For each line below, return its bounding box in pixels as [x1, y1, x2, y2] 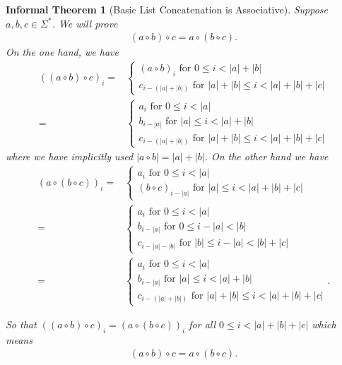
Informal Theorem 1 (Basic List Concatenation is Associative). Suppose [6, 2, 329, 16]
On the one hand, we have [6, 44, 119, 59]
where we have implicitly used [6, 149, 134, 164]
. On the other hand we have [204, 149, 329, 164]
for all [189, 316, 216, 331]
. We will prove [52, 16, 118, 30]
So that [6, 316, 37, 331]
